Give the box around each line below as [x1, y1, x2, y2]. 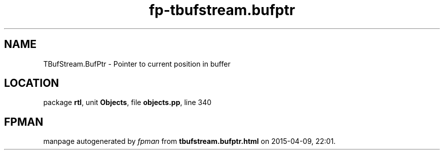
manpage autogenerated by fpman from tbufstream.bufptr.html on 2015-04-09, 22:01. [43, 137, 336, 146]
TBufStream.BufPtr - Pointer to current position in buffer [43, 59, 231, 68]
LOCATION [4, 77, 59, 90]
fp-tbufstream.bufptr [149, 2, 295, 19]
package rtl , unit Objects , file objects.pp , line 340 [43, 98, 212, 107]
